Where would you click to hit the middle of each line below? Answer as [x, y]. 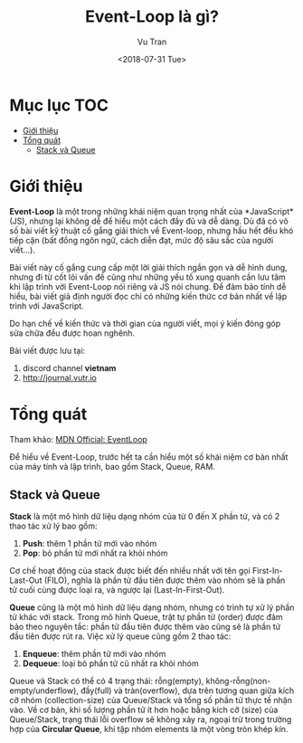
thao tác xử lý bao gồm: [53, 526]
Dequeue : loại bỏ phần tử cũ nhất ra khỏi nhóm [110, 663]
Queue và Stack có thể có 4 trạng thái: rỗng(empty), [107, 681]
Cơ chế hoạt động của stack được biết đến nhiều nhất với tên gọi [130, 571]
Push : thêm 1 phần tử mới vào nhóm [90, 544]
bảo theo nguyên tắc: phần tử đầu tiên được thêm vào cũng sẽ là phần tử [145, 627]
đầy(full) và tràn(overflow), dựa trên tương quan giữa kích [187, 691]
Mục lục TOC [59, 105]
